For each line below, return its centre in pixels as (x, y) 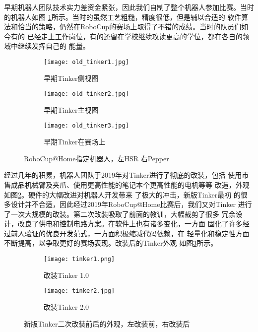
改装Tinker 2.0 (66, 306)
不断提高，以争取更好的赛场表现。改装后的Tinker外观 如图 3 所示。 (111, 243)
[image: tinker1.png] (79, 259)
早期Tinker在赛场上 (75, 142)
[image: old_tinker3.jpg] (86, 126)
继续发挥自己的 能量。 (54, 46)
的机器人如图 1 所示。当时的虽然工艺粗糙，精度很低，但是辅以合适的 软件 (123, 17)
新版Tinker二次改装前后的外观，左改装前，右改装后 (107, 323)
